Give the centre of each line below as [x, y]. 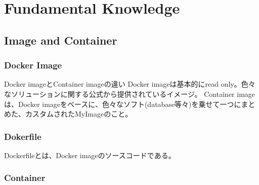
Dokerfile [23, 136]
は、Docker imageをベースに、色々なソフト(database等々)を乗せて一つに [123, 104]
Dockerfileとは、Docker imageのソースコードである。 [90, 155]
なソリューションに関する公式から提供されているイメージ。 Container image [130, 94]
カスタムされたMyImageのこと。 [79, 114]
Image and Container [61, 40]
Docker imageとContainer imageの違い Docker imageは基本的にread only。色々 [130, 84]
